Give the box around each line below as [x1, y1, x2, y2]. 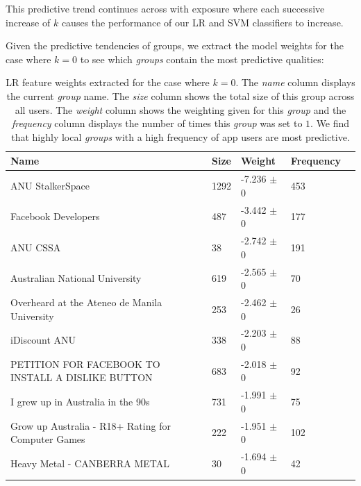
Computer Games [10, 432, 85, 446]
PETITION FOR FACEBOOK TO [10, 356, 160, 371]
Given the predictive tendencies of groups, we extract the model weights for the [6, 38, 344, 53]
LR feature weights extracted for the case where [6, 75, 210, 90]
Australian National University [10, 271, 142, 285]
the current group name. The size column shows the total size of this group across [6, 88, 355, 103]
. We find [310, 116, 350, 131]
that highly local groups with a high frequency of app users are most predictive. [11, 129, 350, 144]
